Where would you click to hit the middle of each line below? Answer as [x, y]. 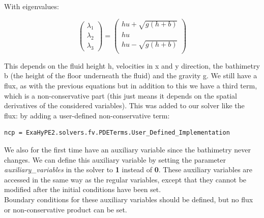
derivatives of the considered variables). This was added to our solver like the [124, 105]
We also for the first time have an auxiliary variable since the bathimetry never [128, 150]
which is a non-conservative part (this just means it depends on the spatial [121, 95]
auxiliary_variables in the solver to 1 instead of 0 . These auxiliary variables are [128, 169]
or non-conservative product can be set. [66, 209]
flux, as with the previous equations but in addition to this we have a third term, [131, 86]
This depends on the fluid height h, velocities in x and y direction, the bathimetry [132, 65]
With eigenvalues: [32, 6]
